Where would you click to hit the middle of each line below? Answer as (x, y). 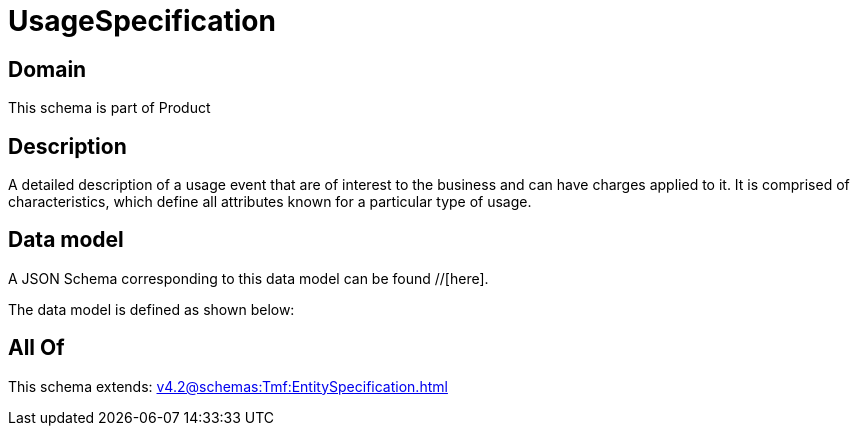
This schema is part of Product (109, 108)
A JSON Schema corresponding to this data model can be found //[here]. (248, 278)
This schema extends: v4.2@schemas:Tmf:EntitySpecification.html (228, 386)
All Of (36, 348)
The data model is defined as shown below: (151, 309)
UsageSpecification (142, 21)
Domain (47, 69)
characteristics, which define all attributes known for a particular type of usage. (270, 202)
